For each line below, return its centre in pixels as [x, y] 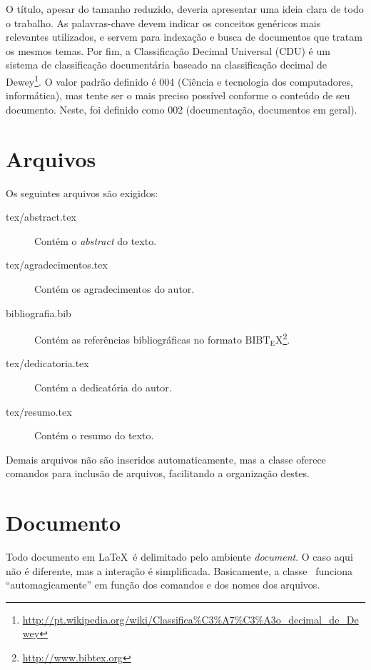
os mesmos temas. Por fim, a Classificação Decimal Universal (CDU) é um [168, 50]
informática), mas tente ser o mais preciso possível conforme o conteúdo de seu [178, 95]
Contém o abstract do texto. [96, 240]
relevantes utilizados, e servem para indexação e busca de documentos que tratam [184, 37]
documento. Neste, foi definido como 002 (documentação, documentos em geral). [182, 109]
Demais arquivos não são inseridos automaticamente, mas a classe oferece [166, 459]
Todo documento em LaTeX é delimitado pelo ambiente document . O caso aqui [179, 557]
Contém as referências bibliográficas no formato [138, 339]
